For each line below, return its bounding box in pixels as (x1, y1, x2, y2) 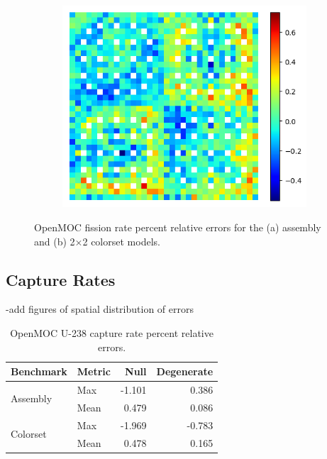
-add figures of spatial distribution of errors (6, 302, 194, 316)
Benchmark (11, 364, 67, 379)
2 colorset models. (82, 233, 160, 248)
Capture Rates (6, 268, 116, 290)
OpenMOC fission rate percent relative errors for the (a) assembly (34, 219, 321, 234)
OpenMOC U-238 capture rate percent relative (10, 325, 214, 340)
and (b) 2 (34, 233, 75, 248)
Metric (77, 364, 111, 379)
